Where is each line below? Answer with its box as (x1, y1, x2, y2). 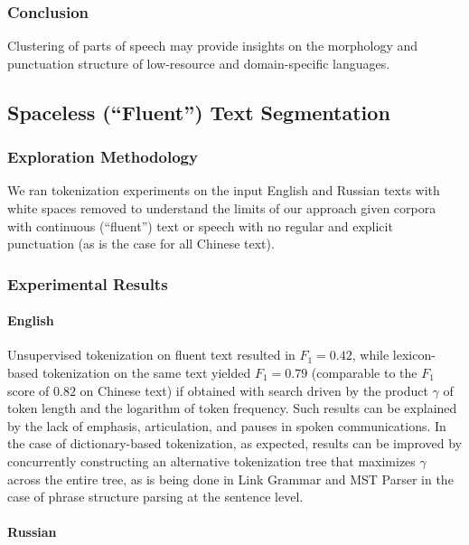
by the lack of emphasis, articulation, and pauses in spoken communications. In (7, 416, 446, 435)
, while (352, 345, 389, 364)
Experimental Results (7, 272, 168, 295)
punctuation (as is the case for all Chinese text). (7, 234, 275, 253)
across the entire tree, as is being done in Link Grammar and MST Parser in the (7, 469, 454, 488)
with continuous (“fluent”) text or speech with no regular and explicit (7, 216, 393, 235)
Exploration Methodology (7, 146, 198, 168)
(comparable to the (311, 363, 417, 382)
